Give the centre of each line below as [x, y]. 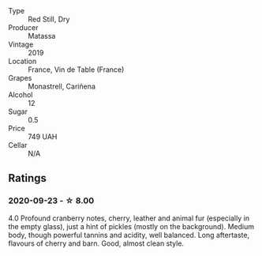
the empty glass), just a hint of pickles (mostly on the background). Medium [131, 226]
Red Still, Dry [49, 19]
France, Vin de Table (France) [76, 70]
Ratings [28, 178]
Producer [23, 28]
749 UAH [43, 137]
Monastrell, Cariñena [62, 86]
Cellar [18, 145]
